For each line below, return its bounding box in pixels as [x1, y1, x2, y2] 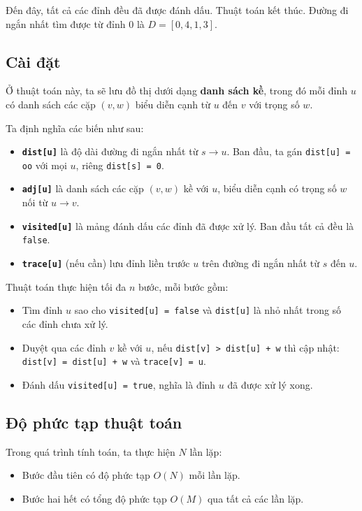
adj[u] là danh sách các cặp [22, 181, 144, 196]
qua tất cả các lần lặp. [207, 491, 304, 505]
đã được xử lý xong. [227, 377, 313, 391]
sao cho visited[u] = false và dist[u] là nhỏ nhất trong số [74, 303, 342, 317]
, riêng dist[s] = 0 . [75, 157, 164, 172]
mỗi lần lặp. [189, 468, 240, 482]
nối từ [22, 195, 48, 210]
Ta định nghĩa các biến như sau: [6, 120, 144, 135]
